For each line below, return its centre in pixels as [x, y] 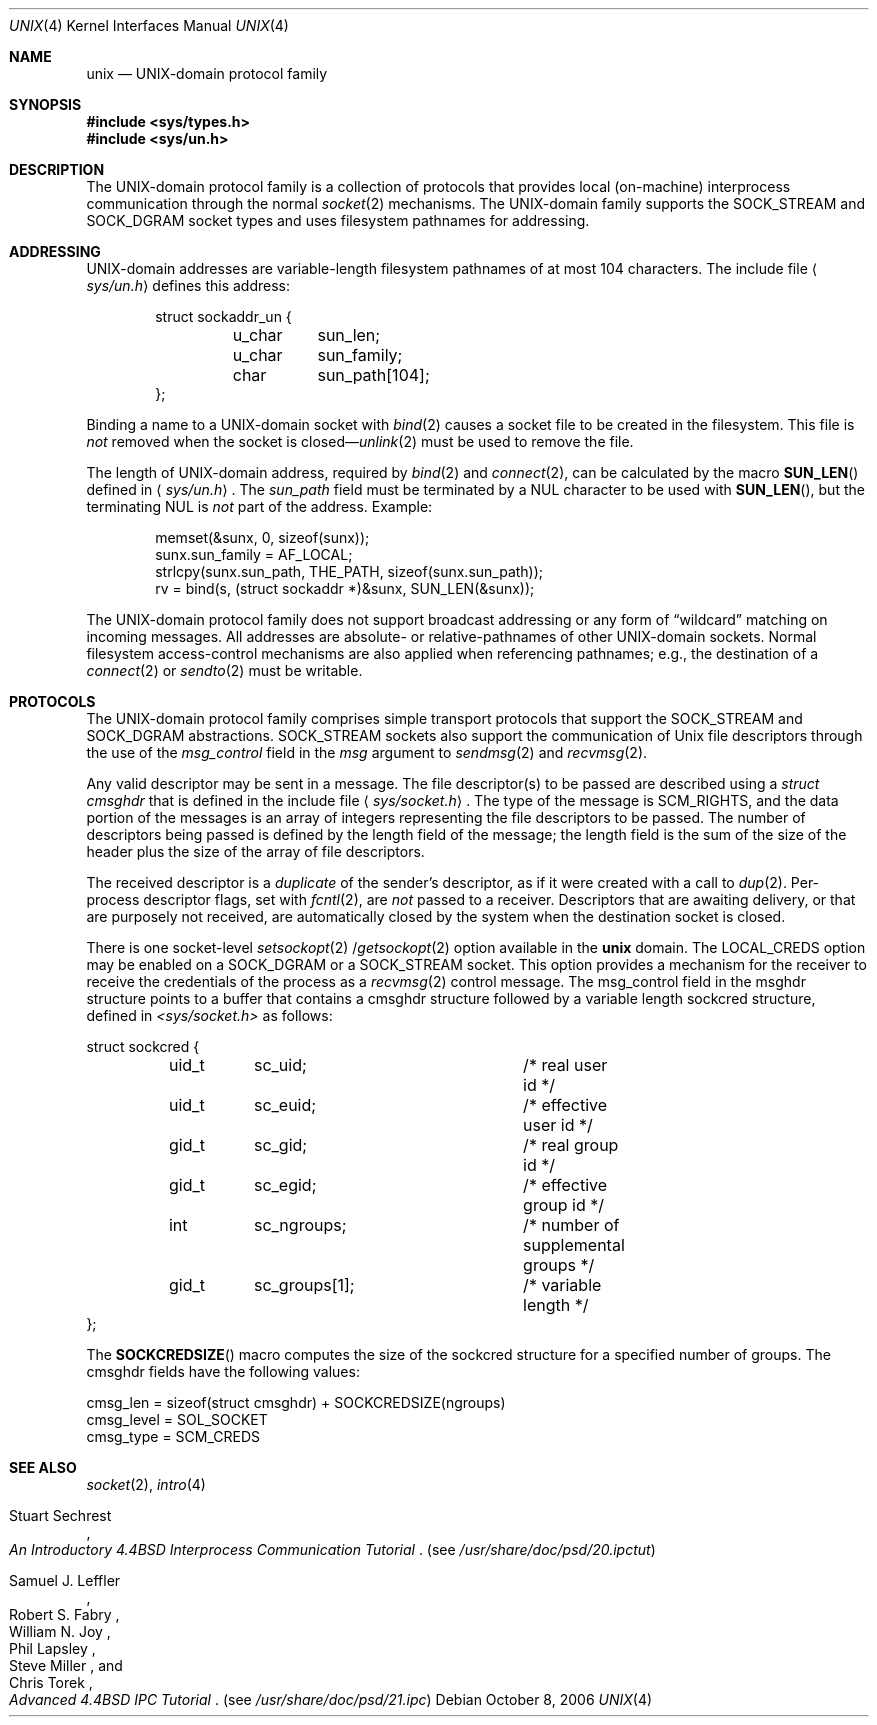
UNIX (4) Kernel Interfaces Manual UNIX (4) [149, 25]
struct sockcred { [143, 1046]
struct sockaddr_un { [223, 316]
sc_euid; [285, 1105]
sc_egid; [285, 1185]
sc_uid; [280, 1065]
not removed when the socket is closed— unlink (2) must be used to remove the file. [360, 441]
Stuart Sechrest [60, 1515]
